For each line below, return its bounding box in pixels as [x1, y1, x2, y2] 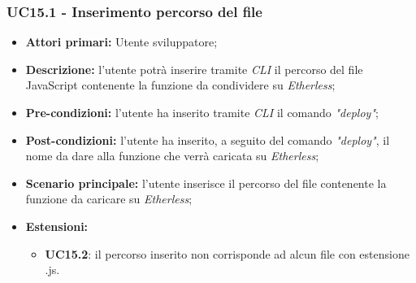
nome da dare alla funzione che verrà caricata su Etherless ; [25, 147, 319, 164]
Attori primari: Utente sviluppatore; [25, 33, 218, 50]
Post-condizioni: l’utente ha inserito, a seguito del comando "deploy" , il [25, 131, 390, 148]
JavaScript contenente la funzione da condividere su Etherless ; [25, 76, 336, 94]
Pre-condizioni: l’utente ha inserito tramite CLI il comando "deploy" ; [25, 104, 379, 120]
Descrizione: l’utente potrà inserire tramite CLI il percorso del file [25, 60, 363, 77]
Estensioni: [25, 217, 89, 234]
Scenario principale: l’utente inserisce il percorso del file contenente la [25, 174, 387, 191]
